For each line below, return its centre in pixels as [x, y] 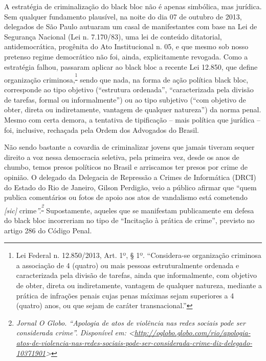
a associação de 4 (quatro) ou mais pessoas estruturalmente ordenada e [128, 265]
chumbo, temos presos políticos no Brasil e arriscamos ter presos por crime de [126, 167]
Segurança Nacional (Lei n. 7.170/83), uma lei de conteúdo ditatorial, [113, 36]
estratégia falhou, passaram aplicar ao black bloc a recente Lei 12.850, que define [131, 66]
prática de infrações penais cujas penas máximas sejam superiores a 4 [125, 295]
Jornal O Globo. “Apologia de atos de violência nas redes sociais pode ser [131, 322]
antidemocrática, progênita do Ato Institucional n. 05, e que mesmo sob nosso [126, 46]
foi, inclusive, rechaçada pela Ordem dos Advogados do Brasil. [102, 129]
